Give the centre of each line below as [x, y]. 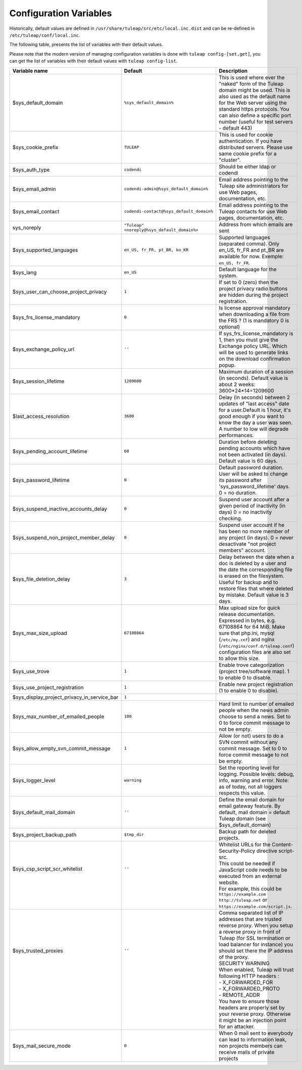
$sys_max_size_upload [40, 633]
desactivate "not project [247, 544]
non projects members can [251, 1046]
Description [233, 71]
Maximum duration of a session [256, 372]
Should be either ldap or [247, 166]
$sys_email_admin [34, 189]
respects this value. [242, 793]
